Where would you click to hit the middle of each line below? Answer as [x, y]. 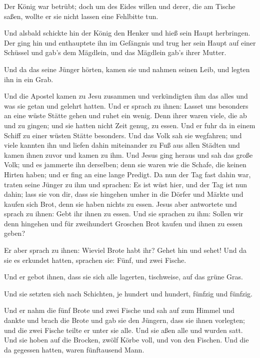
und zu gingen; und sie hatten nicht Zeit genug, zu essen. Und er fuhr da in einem [130, 125]
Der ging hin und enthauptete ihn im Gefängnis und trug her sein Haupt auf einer [130, 42]
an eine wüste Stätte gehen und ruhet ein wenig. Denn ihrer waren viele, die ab [125, 115]
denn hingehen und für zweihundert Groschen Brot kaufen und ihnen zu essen [123, 223]
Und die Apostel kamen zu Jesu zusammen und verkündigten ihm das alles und [126, 96]
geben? [14, 233]
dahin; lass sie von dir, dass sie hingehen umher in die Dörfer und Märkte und [124, 194]
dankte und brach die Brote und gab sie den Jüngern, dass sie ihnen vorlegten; [124, 320]
